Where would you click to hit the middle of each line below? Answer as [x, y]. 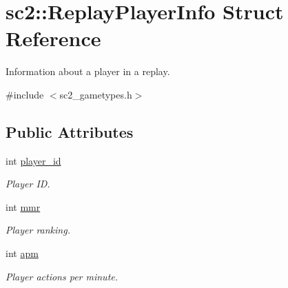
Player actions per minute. [62, 276]
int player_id [33, 160]
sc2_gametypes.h [96, 94]
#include [25, 94]
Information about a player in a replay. [88, 71]
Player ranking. [38, 230]
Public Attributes [70, 131]
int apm [22, 253]
